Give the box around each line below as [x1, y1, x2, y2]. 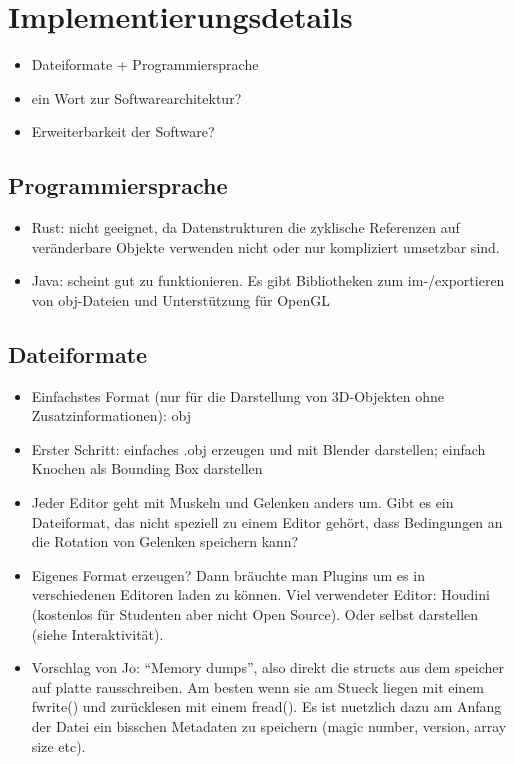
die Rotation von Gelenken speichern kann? [31, 531, 299, 552]
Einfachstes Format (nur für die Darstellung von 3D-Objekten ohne [31, 385, 445, 406]
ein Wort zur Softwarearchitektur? [31, 87, 242, 108]
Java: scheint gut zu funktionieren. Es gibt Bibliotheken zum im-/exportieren [31, 270, 505, 291]
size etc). [31, 735, 86, 756]
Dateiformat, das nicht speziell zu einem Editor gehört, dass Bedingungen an [31, 511, 503, 532]
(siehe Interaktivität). [31, 623, 164, 644]
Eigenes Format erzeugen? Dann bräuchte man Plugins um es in [31, 564, 425, 585]
